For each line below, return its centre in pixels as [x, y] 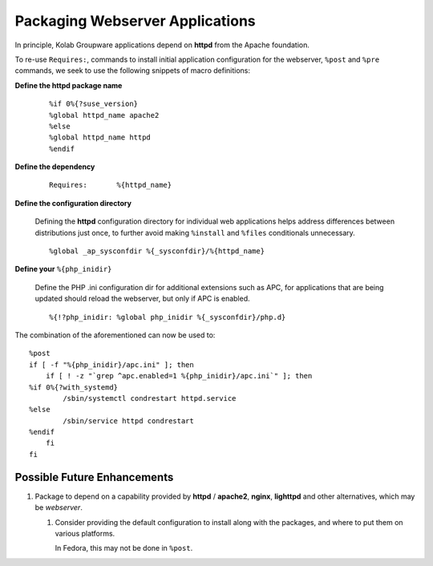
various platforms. [85, 533]
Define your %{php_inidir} [63, 269]
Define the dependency [55, 167]
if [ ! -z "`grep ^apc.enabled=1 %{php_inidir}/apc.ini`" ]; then [179, 376]
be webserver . [59, 507]
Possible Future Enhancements [94, 477]
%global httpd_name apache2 [104, 115]
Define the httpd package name [69, 85]
